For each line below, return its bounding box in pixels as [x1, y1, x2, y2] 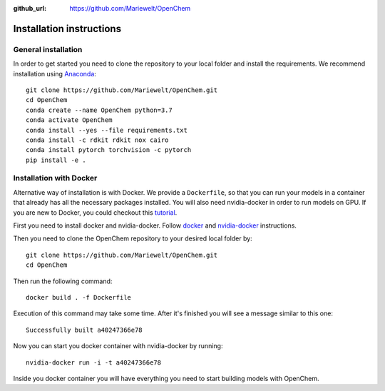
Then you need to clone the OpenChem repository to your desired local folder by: [13, 234, 252, 243]
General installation [13, 44, 83, 54]
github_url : [13, 4, 46, 12]
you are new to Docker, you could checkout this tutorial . [13, 208, 178, 217]
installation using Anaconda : [13, 69, 96, 78]
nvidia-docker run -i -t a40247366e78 [26, 358, 162, 367]
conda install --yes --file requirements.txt [26, 126, 188, 134]
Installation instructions [13, 22, 121, 35]
